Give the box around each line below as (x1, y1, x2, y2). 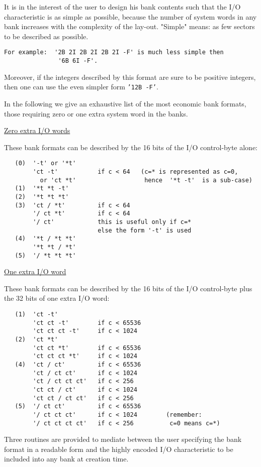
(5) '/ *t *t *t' (15, 252, 76, 259)
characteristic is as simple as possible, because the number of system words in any (4, 11, 257, 22)
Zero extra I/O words (4, 125, 70, 136)
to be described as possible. (4, 31, 89, 41)
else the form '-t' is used (98, 226, 192, 234)
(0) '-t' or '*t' (15, 160, 76, 167)
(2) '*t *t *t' (15, 193, 69, 200)
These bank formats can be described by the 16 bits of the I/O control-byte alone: (4, 142, 258, 152)
